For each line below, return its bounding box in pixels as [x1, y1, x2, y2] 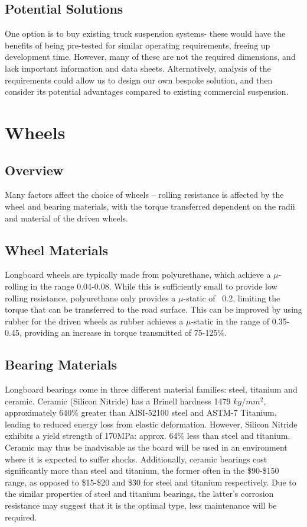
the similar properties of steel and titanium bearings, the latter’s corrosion [5, 487, 274, 500]
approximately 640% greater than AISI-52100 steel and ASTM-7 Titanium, [5, 406, 277, 419]
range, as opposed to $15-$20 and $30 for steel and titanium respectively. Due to [5, 475, 296, 488]
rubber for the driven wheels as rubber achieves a [5, 314, 184, 327]
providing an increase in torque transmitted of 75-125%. [24, 326, 227, 339]
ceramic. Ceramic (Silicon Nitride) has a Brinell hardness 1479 [5, 394, 231, 407]
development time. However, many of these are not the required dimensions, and [5, 50, 296, 63]
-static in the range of [191, 314, 270, 327]
